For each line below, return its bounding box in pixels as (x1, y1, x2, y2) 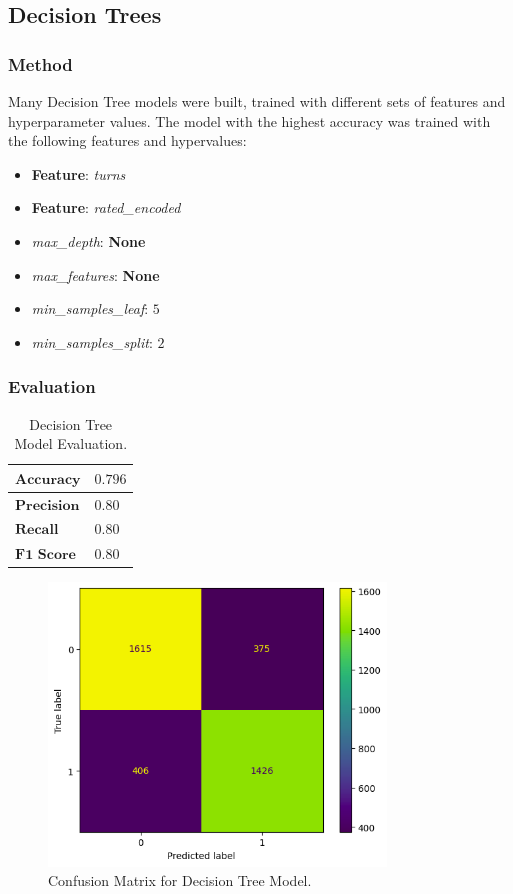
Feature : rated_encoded (31, 197, 181, 218)
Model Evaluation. (14, 433, 128, 454)
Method (8, 51, 73, 76)
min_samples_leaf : (31, 298, 149, 319)
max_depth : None (31, 230, 146, 251)
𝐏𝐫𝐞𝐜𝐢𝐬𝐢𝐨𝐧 (15, 498, 80, 513)
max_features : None (31, 264, 160, 285)
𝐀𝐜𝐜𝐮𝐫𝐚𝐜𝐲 (15, 472, 81, 487)
